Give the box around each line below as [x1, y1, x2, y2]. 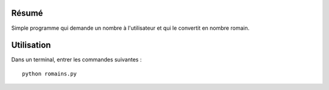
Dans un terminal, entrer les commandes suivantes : [11, 56, 142, 63]
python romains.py [22, 70, 77, 77]
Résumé [11, 8, 43, 18]
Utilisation [11, 40, 51, 50]
